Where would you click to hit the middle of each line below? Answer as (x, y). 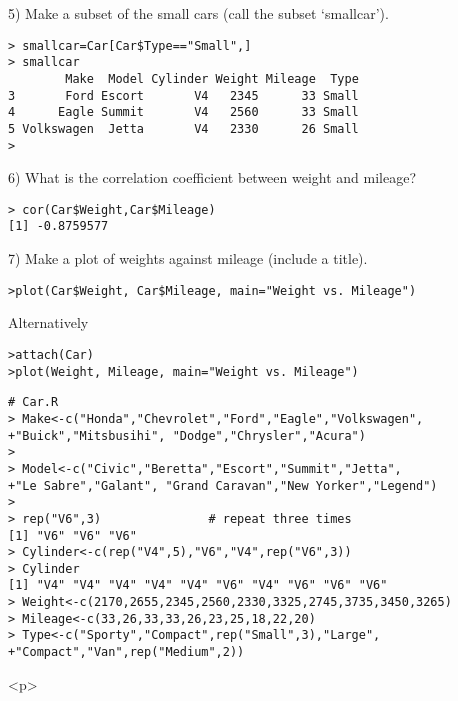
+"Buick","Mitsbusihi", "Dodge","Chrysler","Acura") (187, 435)
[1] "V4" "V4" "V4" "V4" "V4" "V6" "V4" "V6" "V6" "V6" (198, 585)
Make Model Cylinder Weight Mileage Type (212, 78)
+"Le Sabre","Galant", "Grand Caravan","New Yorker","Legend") (223, 485)
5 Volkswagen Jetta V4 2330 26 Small (183, 128)
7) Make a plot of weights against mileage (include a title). (188, 258)
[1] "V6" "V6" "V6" (72, 535)
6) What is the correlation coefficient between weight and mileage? (212, 177)
